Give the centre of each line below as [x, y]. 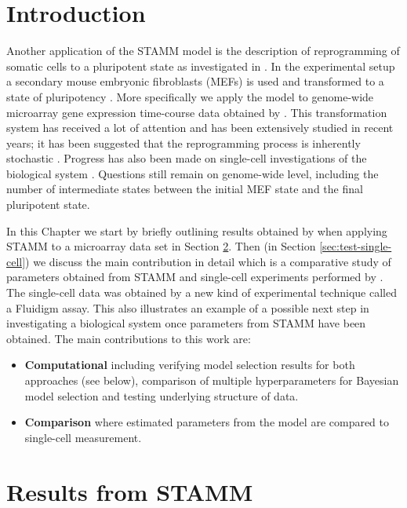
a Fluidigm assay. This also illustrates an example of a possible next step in [188, 307]
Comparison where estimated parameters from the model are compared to [207, 422]
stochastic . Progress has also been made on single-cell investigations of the [187, 158]
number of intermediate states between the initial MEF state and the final [185, 189]
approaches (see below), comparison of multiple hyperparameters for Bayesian [212, 380]
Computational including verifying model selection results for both [190, 365]
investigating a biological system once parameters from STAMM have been [186, 323]
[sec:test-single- [356, 246]
